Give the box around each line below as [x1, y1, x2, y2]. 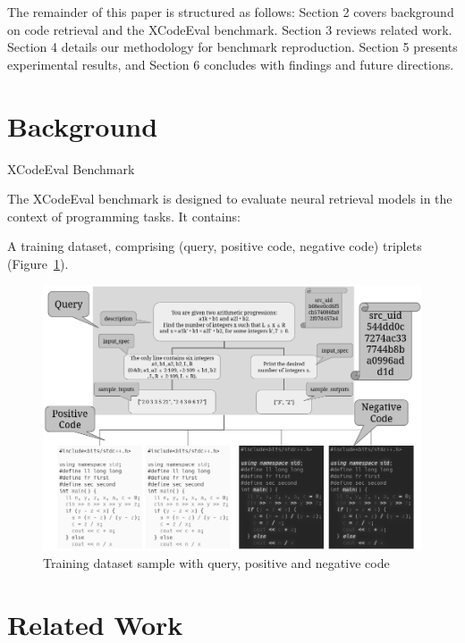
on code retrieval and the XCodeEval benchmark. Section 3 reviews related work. [7, 20, 452, 38]
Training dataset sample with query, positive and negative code [43, 554, 390, 572]
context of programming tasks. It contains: [7, 206, 241, 225]
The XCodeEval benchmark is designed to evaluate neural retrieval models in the [7, 189, 452, 208]
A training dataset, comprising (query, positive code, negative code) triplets [7, 237, 422, 255]
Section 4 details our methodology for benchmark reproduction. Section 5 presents [7, 38, 458, 56]
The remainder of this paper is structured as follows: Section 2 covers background [7, 3, 454, 21]
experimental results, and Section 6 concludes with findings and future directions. [7, 54, 454, 73]
